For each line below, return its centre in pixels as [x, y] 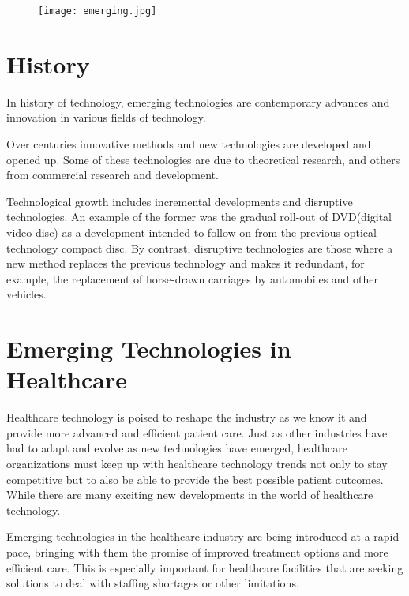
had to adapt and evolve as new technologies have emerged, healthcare [177, 448]
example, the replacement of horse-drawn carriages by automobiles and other [193, 278]
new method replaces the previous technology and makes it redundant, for [186, 263]
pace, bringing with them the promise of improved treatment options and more [197, 551]
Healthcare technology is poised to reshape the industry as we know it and [187, 417]
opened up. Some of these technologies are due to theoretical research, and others [203, 159]
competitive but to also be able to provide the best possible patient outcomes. [195, 479]
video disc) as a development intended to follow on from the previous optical [191, 232]
